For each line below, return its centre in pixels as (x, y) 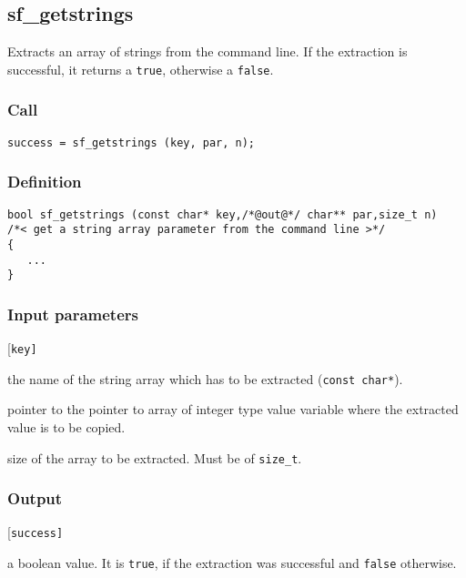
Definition (45, 182)
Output (35, 498)
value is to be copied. (66, 426)
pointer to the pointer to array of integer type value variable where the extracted (233, 409)
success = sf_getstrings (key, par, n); (132, 142)
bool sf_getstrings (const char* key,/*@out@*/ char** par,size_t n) (223, 214)
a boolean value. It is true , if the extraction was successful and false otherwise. (232, 563)
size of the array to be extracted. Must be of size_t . (155, 457)
